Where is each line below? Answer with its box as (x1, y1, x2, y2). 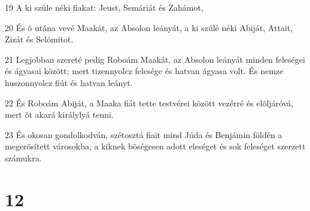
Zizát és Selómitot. (5, 33, 74, 45)
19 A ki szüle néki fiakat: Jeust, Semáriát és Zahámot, (5, 1, 203, 13)
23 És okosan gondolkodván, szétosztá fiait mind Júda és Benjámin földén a (5, 128, 282, 140)
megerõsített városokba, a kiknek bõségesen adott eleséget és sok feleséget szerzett (5, 140, 306, 152)
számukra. (5, 151, 42, 164)
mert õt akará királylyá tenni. (5, 108, 114, 121)
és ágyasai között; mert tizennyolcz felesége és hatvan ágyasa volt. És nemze (5, 65, 284, 77)
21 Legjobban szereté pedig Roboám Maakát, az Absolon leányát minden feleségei (5, 53, 305, 65)
